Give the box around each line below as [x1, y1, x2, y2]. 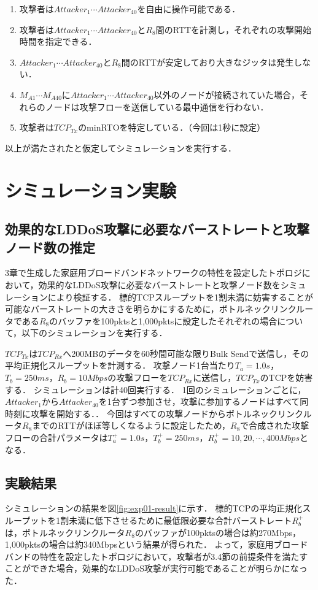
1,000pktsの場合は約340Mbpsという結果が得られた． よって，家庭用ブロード [5, 538, 308, 551]
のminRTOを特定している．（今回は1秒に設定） [78, 121, 266, 134]
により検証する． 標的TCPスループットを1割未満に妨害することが [47, 290, 314, 303]
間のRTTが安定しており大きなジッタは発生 [121, 55, 294, 68]
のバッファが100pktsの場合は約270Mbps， [134, 526, 301, 538]
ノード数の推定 [5, 237, 95, 256]
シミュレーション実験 [5, 177, 176, 202]
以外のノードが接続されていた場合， [153, 88, 300, 101]
